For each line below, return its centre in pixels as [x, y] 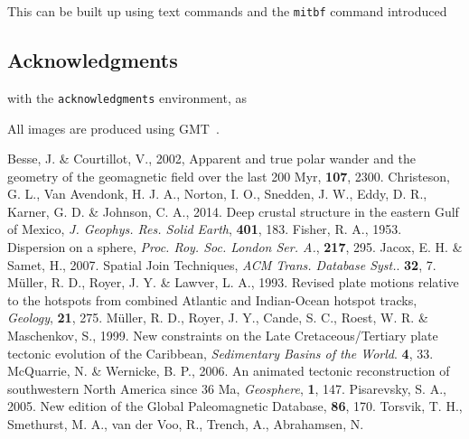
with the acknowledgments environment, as [127, 97]
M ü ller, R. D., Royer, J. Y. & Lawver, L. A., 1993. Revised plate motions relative [233, 282]
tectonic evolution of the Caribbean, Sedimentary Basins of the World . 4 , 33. [220, 353]
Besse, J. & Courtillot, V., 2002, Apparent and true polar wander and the [211, 159]
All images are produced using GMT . [113, 128]
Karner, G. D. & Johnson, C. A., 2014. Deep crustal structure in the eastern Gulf [233, 211]
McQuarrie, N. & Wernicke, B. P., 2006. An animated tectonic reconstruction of [229, 371]
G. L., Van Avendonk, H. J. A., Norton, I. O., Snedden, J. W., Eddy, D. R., [217, 194]
